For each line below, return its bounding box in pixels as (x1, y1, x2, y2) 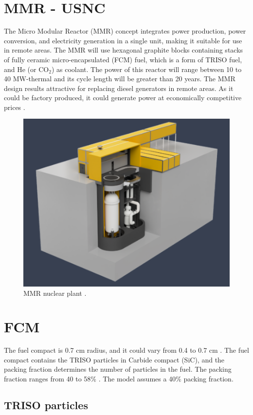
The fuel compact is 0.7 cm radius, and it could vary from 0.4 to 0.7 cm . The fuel (4, 345, 249, 355)
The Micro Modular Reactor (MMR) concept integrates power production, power (4, 26, 246, 36)
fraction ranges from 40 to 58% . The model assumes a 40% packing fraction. (4, 373, 234, 383)
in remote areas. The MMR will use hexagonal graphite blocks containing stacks (4, 45, 243, 55)
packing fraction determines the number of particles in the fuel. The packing (4, 364, 232, 374)
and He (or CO (4, 64, 49, 74)
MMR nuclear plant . (23, 288, 87, 298)
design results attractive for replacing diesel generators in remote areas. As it (4, 83, 234, 93)
